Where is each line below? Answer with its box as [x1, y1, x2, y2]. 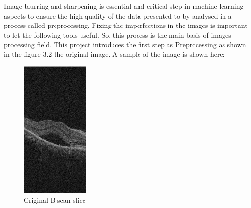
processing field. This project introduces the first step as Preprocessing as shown [4, 39, 246, 50]
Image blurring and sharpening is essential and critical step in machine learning [4, 1, 244, 11]
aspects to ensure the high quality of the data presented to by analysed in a [4, 10, 232, 21]
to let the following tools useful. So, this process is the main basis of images [4, 29, 231, 40]
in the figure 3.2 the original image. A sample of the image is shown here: [4, 49, 225, 59]
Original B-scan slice [24, 194, 85, 205]
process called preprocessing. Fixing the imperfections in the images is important [4, 20, 248, 30]
